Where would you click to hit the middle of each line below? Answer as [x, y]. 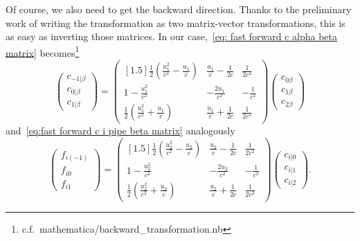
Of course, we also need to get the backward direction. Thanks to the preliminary [179, 9]
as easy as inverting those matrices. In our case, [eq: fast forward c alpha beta [172, 36]
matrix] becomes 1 [43, 51]
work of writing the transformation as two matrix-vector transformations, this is [175, 23]
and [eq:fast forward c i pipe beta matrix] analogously [120, 131]
